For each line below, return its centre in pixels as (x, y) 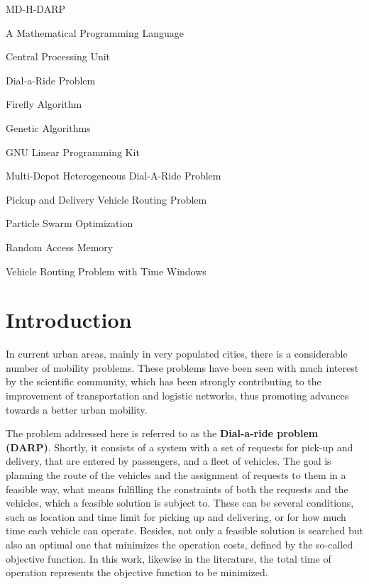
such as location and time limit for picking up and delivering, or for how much (176, 516)
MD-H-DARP (35, 9)
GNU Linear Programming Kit (73, 151)
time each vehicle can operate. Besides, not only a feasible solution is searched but (184, 530)
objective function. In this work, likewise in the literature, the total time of (169, 558)
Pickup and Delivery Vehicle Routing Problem (106, 199)
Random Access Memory (60, 247)
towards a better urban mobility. (77, 409)
